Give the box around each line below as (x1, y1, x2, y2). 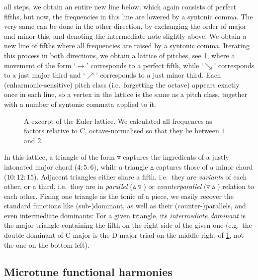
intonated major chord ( (4, 161, 78, 172)
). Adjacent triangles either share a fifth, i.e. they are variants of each (33, 171, 247, 182)
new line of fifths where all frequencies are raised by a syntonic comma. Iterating (4, 40, 250, 51)
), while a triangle (93, 161, 148, 172)
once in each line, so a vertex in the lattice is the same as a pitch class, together (4, 89, 248, 99)
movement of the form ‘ (4, 60, 76, 70)
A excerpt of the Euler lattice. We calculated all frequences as (24, 115, 212, 126)
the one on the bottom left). (4, 239, 89, 250)
